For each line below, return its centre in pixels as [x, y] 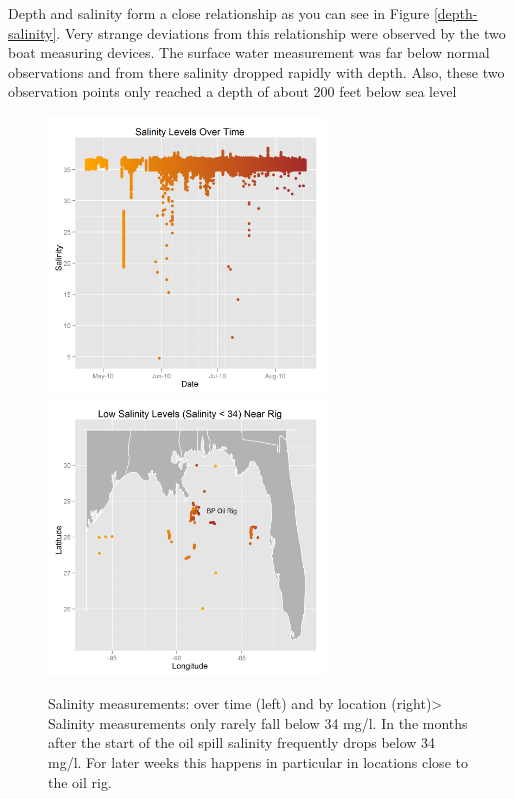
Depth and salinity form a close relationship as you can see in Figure [219, 13]
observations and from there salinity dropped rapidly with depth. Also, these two [256, 71]
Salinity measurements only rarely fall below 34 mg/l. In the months [258, 722]
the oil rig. [80, 781]
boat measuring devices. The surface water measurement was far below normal [249, 52]
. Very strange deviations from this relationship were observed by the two [281, 32]
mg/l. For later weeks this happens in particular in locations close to [258, 762]
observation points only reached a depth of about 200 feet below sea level [232, 91]
